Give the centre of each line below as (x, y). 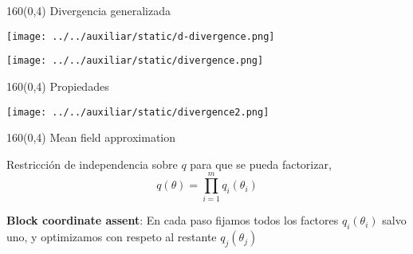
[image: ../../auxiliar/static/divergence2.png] (138, 112)
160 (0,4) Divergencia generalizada (88, 10)
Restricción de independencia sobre (92, 164)
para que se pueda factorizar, (261, 164)
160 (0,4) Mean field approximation (91, 137)
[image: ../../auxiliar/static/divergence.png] (135, 61)
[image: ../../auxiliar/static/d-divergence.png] (141, 36)
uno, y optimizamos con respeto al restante (112, 237)
